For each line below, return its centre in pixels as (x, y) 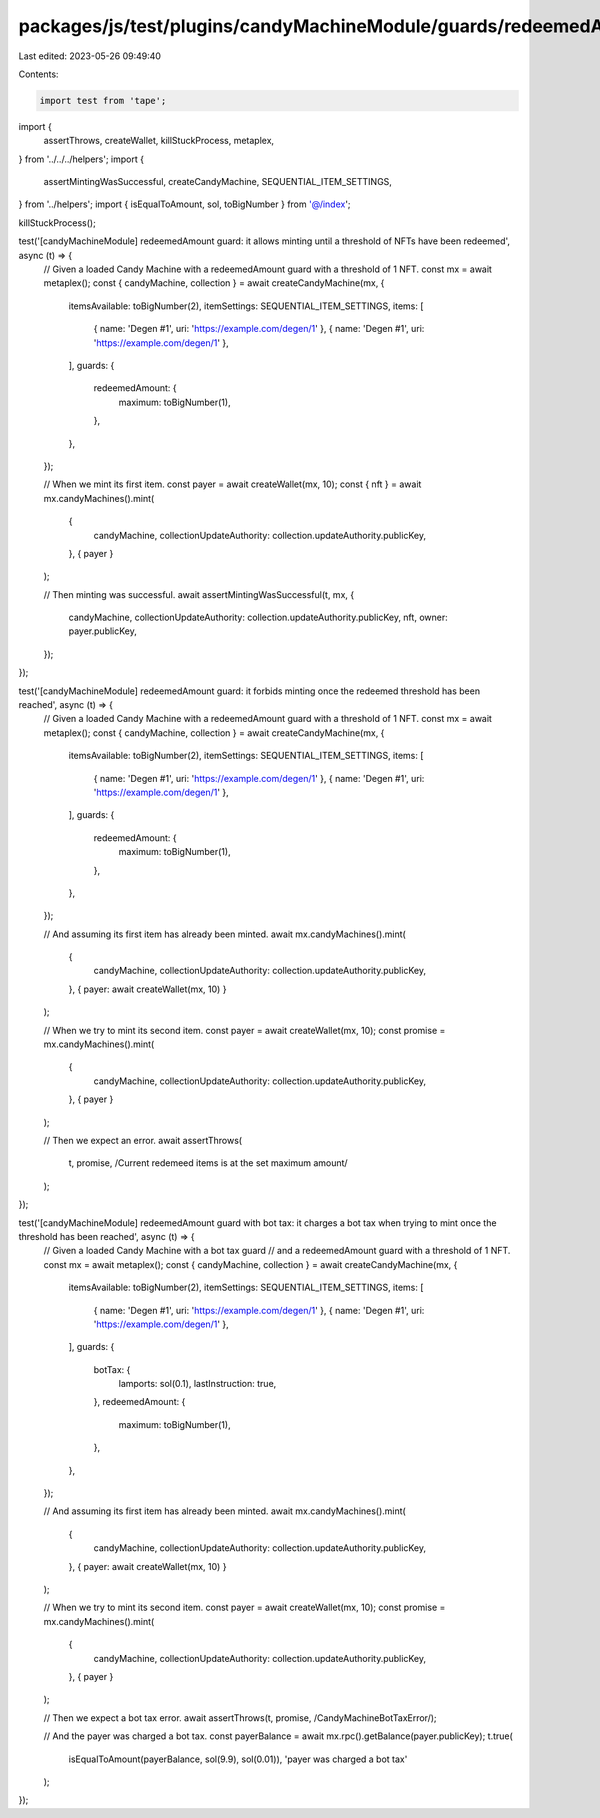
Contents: (38, 74)
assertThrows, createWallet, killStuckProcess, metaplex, (159, 141)
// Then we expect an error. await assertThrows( (143, 1140)
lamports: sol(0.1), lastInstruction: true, (197, 1384)
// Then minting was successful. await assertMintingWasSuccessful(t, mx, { (199, 594)
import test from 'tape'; (103, 100)
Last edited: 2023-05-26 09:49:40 (90, 56)
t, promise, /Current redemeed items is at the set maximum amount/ (208, 1163)
